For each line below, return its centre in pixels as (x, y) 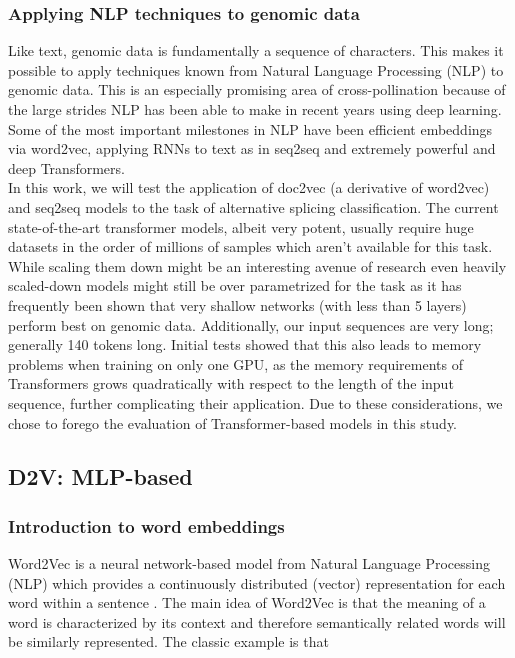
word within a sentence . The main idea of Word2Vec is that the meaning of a (247, 602)
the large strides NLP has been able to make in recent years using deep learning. (255, 109)
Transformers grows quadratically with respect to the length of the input (231, 383)
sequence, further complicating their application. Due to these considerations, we (255, 402)
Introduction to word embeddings (146, 525)
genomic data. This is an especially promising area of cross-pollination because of (257, 89)
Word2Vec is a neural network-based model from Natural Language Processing (249, 563)
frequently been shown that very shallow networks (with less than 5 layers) (237, 304)
